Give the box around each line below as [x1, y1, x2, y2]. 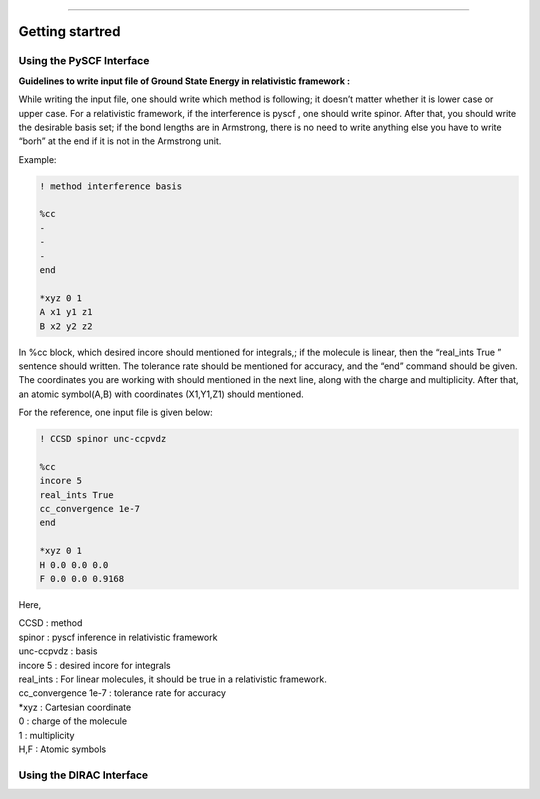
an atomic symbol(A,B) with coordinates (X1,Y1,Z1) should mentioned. [18, 388, 304, 400]
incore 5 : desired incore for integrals [18, 659, 171, 671]
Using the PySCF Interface [18, 54, 150, 68]
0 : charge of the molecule [18, 715, 128, 727]
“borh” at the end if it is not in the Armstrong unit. [18, 135, 222, 147]
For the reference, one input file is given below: [18, 406, 214, 419]
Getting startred [18, 23, 121, 40]
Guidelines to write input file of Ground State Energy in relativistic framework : [18, 75, 350, 87]
